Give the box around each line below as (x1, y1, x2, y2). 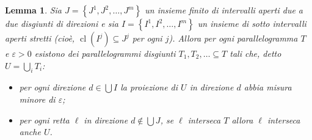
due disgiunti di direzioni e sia (5, 17, 118, 29)
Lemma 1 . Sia (5, 4, 62, 16)
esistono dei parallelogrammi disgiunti (34, 47, 176, 59)
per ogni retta (19, 113, 70, 126)
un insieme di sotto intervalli (197, 17, 307, 29)
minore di (19, 92, 56, 105)
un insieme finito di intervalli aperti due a (145, 4, 303, 16)
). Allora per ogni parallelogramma (169, 32, 298, 44)
